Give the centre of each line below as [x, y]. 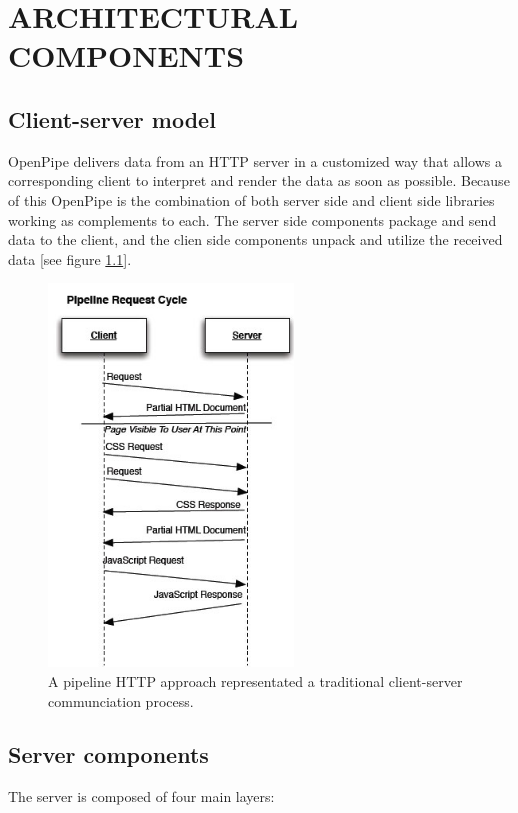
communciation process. [121, 700]
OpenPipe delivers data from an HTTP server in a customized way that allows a [255, 160]
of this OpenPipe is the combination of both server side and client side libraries [251, 199]
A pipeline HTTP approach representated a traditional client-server [255, 680]
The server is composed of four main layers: [141, 796]
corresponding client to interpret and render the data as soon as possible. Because [259, 180]
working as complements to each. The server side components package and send [252, 219]
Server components [108, 754]
